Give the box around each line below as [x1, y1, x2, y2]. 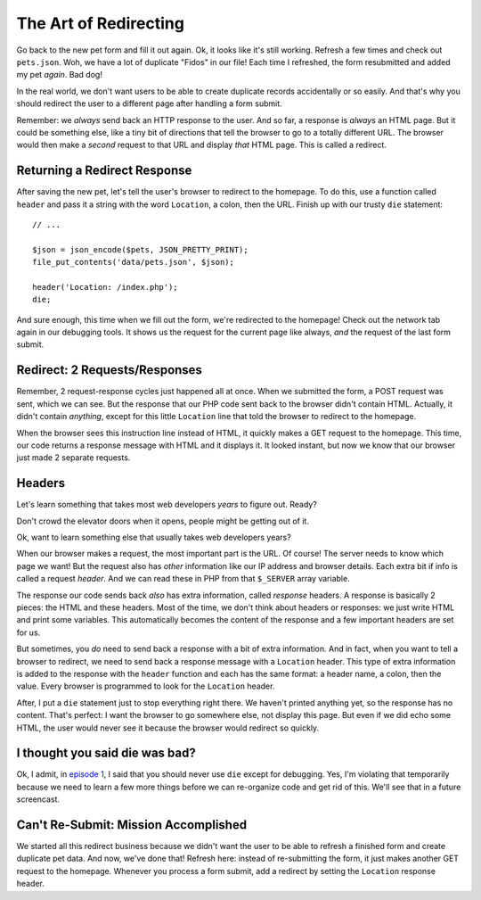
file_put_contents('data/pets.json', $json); [32, 257, 235, 268]
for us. [16, 627, 41, 638]
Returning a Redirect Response [16, 163, 192, 178]
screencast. [16, 794, 61, 805]
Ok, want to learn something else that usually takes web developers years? [16, 532, 291, 543]
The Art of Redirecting [16, 13, 184, 33]
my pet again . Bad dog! [16, 70, 102, 80]
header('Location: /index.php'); [32, 282, 178, 292]
